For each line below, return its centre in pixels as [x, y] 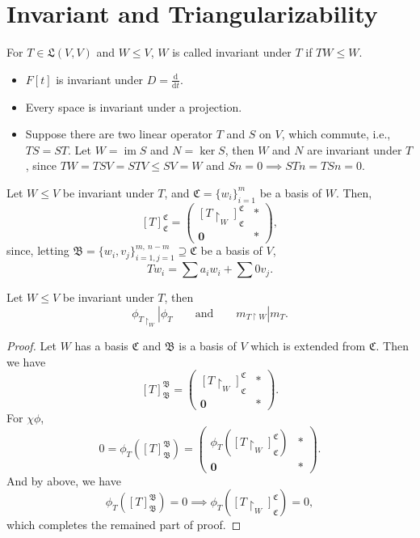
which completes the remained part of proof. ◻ [124, 525]
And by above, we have [64, 480]
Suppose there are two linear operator [119, 134]
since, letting [38, 250]
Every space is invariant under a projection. [134, 106]
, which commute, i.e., [336, 134]
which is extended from [308, 346]
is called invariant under [232, 52]
